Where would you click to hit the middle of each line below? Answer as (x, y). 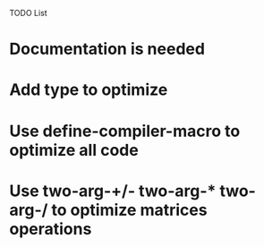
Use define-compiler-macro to (125, 131)
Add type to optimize (89, 90)
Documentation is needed (107, 49)
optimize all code (74, 150)
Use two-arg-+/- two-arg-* (113, 191)
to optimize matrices (129, 210)
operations (51, 229)
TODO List (28, 13)
